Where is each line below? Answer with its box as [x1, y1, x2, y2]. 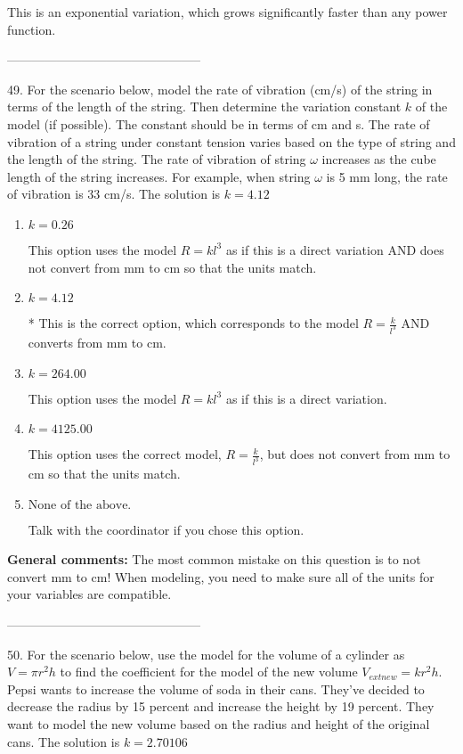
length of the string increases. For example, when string [7, 167, 311, 185]
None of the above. [28, 498, 132, 512]
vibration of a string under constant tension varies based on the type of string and [7, 132, 456, 151]
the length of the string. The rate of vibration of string [7, 150, 306, 168]
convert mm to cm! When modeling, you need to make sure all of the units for [7, 567, 435, 586]
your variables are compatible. [7, 585, 172, 603]
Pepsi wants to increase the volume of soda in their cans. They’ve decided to [7, 679, 425, 698]
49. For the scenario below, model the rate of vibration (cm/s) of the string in [7, 79, 433, 98]
